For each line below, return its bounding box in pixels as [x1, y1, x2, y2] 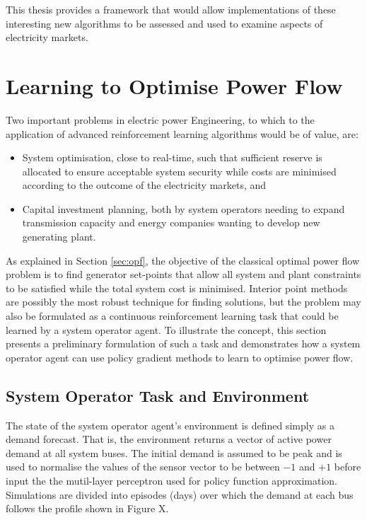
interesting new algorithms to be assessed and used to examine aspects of [6, 16, 323, 30]
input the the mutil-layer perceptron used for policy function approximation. [6, 473, 337, 487]
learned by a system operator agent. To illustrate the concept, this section [6, 322, 327, 337]
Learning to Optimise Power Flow [6, 71, 343, 100]
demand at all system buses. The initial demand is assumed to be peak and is [6, 445, 342, 460]
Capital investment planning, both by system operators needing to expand [22, 201, 345, 216]
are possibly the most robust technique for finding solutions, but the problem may [6, 294, 361, 309]
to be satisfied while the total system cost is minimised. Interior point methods [6, 280, 348, 295]
